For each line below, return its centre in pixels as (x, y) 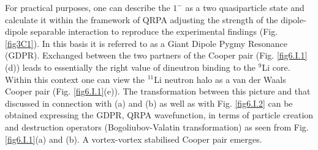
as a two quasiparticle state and (245, 7)
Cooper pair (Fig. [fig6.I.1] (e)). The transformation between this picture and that (158, 91)
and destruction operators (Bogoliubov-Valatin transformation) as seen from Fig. (157, 127)
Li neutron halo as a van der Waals (220, 79)
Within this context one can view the (75, 79)
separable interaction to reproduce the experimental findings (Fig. (154, 31)
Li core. (276, 67)
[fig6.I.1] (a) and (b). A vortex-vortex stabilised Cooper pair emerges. (134, 139)
